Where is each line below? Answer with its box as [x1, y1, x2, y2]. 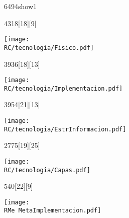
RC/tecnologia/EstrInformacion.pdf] [4, 125, 126, 133]
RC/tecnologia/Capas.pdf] [4, 166, 90, 174]
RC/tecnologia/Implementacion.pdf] [4, 85, 123, 92]
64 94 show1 [4, 1, 37, 11]
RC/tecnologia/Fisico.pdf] [4, 44, 94, 51]
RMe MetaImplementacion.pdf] [4, 207, 101, 214]
